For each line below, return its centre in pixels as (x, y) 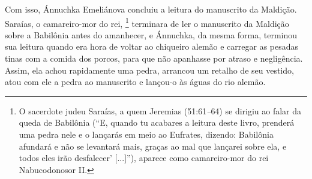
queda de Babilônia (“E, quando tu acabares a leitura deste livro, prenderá (157, 122)
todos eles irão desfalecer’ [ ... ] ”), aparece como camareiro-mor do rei (144, 158)
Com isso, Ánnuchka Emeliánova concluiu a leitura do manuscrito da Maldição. (151, 9)
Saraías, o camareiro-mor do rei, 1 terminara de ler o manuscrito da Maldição (147, 22)
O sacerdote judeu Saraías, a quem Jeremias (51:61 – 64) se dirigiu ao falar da (160, 110)
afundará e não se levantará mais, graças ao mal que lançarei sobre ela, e (153, 146)
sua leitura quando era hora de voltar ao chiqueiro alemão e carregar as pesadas (152, 46)
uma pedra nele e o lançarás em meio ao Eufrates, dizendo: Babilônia (146, 134)
